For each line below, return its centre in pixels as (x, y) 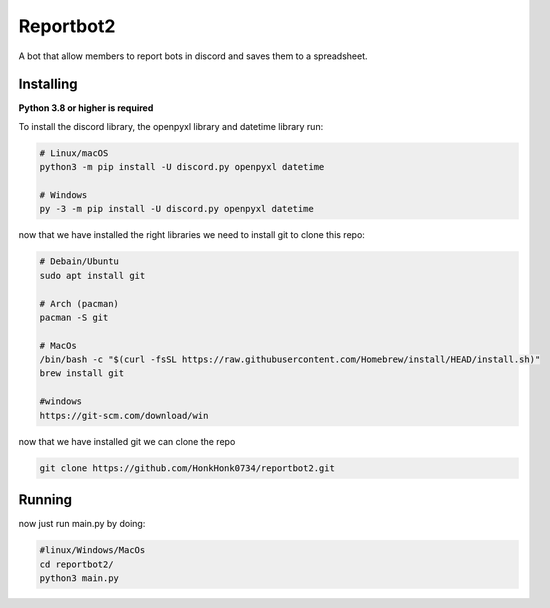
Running (45, 500)
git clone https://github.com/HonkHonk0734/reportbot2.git (187, 468)
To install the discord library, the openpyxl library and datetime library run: (171, 126)
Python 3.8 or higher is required (86, 108)
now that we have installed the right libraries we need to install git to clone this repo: (191, 235)
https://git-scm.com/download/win (124, 415)
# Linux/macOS (74, 153)
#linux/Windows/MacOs (92, 550)
